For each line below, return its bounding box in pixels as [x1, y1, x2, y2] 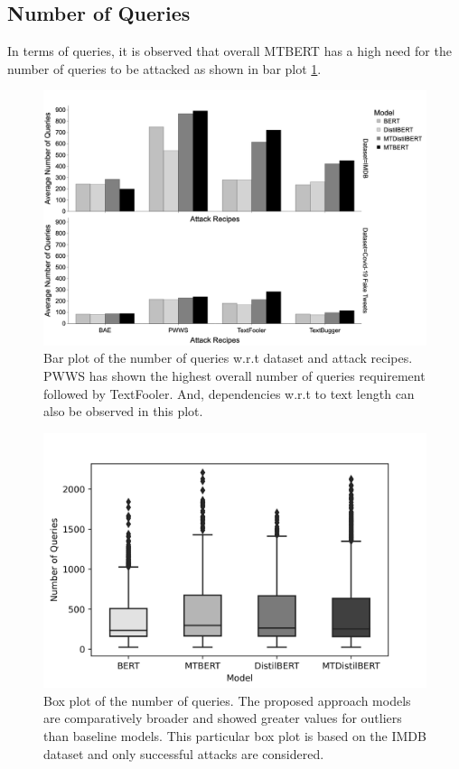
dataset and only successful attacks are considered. [43, 744, 324, 763]
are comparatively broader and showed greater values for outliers [43, 709, 402, 727]
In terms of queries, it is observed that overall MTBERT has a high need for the [7, 42, 452, 60]
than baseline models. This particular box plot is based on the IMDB [43, 726, 426, 745]
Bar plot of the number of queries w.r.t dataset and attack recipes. [43, 348, 413, 367]
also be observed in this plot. [43, 402, 203, 421]
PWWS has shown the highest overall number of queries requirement [43, 366, 426, 384]
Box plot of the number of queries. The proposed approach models [43, 690, 411, 709]
